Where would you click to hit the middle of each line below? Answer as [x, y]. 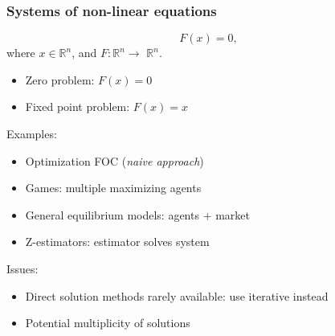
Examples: [32, 133]
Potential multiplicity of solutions [108, 323]
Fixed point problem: [78, 107]
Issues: [22, 268]
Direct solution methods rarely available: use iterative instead [177, 295]
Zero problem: [60, 79]
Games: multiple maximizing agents [113, 188]
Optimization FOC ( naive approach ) [114, 160]
